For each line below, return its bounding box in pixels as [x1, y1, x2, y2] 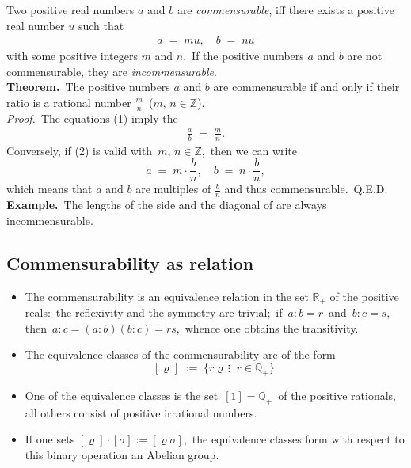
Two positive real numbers [6, 2, 135, 17]
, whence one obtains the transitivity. [176, 319, 359, 336]
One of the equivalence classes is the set [25, 386, 219, 403]
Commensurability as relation [6, 250, 254, 275]
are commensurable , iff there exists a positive [177, 2, 394, 17]
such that [78, 17, 124, 33]
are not [347, 48, 382, 64]
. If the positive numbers [183, 48, 304, 64]
